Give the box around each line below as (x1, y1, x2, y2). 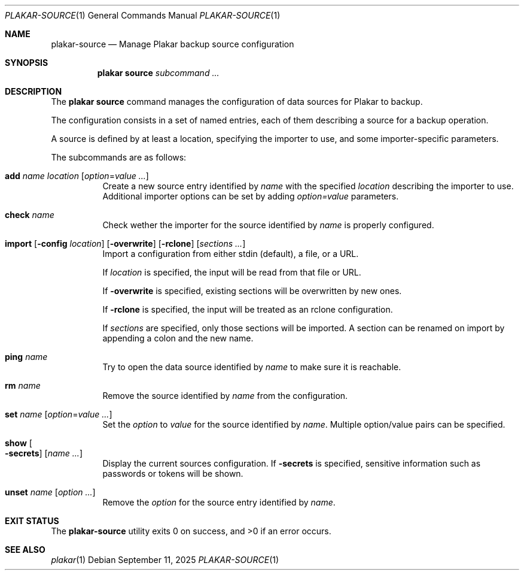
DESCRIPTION (5, 86, 62, 96)
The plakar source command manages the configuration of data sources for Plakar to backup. (51, 96, 423, 107)
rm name (5, 380, 41, 391)
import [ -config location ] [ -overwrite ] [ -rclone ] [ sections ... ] (5, 238, 246, 249)
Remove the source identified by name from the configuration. (102, 391, 348, 401)
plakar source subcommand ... (97, 68, 220, 78)
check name (5, 210, 54, 220)
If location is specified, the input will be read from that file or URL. (102, 267, 361, 277)
